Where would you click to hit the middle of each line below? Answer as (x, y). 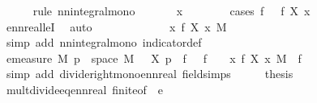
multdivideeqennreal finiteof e (84, 89)
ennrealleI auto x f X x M (116, 26)
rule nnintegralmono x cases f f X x (171, 10)
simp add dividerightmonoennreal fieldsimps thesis (150, 74)
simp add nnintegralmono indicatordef (104, 42)
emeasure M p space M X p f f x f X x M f (154, 58)
